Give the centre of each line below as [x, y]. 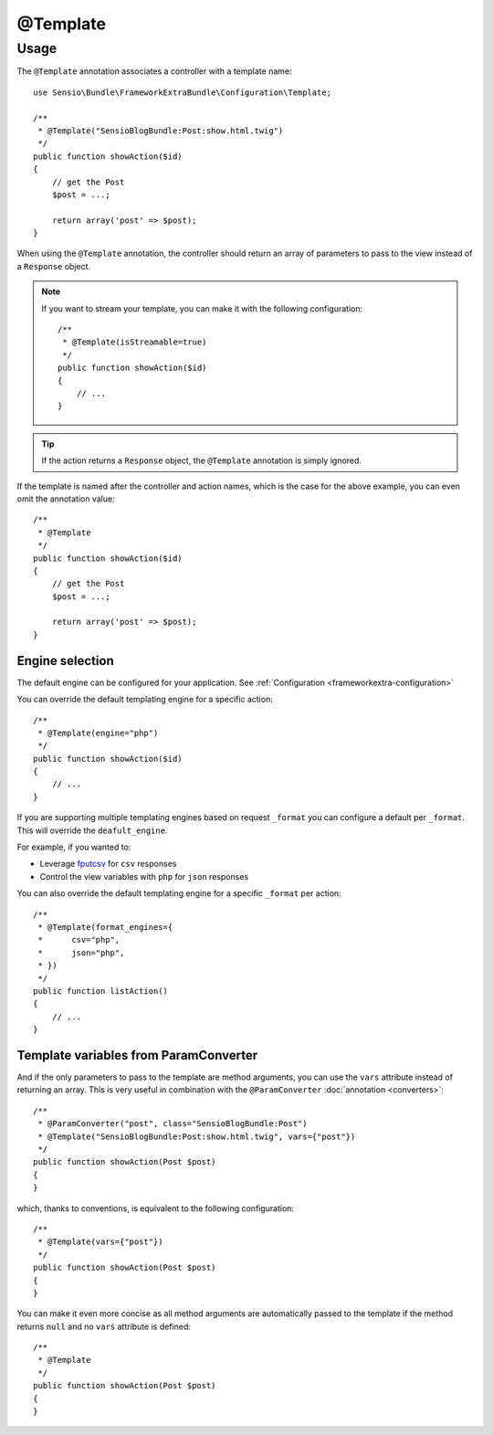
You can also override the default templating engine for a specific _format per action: [179, 893]
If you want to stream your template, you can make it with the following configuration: [202, 308]
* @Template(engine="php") [98, 733]
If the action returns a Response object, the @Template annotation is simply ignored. [202, 460]
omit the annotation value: [66, 499]
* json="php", [81, 953]
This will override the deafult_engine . [92, 830]
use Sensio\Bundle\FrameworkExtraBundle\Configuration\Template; [183, 92]
